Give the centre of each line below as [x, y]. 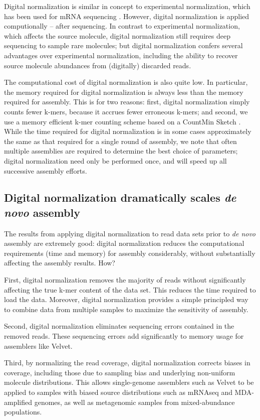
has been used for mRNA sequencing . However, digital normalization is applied [127, 16]
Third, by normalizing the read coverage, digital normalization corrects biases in [127, 363]
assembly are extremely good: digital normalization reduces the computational [124, 243]
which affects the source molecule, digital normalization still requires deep [117, 35]
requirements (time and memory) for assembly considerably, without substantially [130, 253]
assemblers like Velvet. [38, 345]
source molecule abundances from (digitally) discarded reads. [98, 65]
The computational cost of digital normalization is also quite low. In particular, [126, 82]
